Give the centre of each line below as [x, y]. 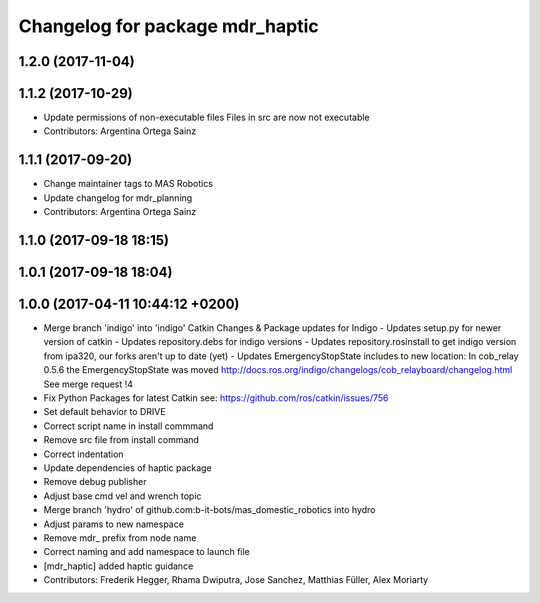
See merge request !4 [88, 384]
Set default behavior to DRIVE [104, 412]
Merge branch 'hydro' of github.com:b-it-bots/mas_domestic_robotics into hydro [209, 510]
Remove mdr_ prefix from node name [120, 537]
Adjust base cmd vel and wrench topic [122, 496]
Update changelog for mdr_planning [118, 197]
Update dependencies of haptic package [127, 468]
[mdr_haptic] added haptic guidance [118, 566]
